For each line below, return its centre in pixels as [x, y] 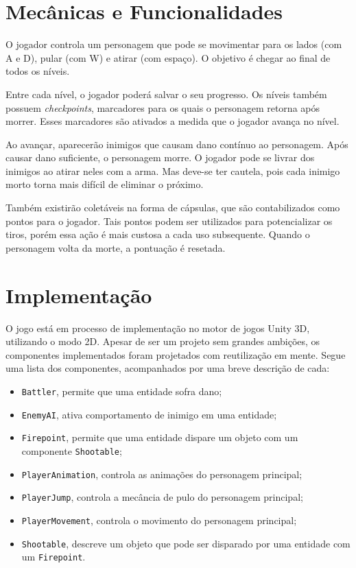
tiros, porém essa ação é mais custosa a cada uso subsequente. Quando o [158, 234]
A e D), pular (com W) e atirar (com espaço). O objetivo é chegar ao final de [168, 57]
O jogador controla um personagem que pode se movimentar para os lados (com [174, 44]
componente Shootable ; [72, 450]
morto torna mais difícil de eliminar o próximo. [105, 184]
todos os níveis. [38, 71]
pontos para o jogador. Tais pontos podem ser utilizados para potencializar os [169, 221]
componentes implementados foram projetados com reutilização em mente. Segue [176, 354]
